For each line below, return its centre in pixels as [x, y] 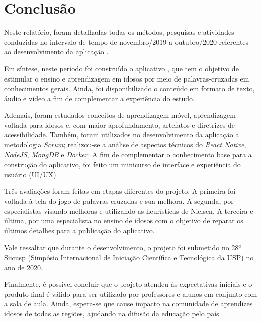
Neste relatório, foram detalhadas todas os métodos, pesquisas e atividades [119, 32]
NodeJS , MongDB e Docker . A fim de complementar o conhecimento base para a [128, 154]
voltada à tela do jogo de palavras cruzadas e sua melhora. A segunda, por [119, 201]
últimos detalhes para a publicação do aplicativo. [79, 230]
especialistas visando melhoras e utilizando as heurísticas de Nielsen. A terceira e [129, 211]
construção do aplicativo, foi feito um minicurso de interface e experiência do [122, 164]
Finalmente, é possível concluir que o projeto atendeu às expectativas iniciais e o [128, 284]
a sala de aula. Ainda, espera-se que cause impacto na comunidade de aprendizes [128, 304]
